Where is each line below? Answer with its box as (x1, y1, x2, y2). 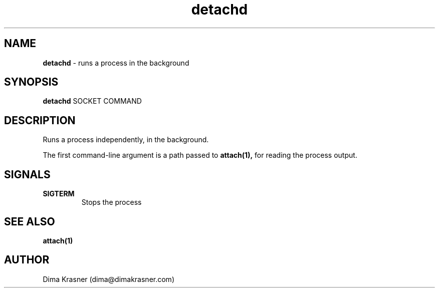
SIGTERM (43, 189, 75, 198)
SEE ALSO (4, 215, 55, 228)
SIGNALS (4, 168, 51, 181)
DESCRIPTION (4, 114, 76, 127)
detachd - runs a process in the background (43, 58, 189, 67)
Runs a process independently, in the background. (43, 135, 209, 144)
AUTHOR (4, 253, 50, 266)
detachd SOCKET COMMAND (43, 97, 142, 106)
